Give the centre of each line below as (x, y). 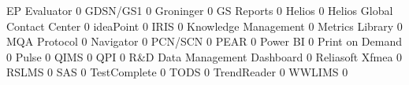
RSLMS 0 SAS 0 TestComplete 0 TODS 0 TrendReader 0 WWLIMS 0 (177, 72)
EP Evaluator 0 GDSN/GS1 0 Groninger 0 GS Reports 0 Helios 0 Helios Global (200, 10)
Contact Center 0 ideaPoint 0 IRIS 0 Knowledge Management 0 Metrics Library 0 (204, 26)
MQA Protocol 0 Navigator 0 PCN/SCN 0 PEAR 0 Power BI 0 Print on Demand (204, 41)
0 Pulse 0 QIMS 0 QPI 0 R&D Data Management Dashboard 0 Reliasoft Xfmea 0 (204, 56)
